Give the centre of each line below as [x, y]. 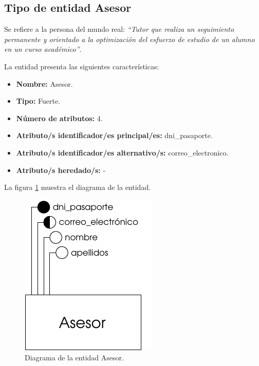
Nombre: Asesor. [44, 83]
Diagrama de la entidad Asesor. [74, 358]
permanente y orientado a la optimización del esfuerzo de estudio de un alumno [129, 39]
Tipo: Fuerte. [38, 101]
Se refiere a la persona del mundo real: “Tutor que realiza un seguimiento [119, 29]
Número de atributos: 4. [59, 118]
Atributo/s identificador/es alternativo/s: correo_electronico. [122, 152]
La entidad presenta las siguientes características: [82, 66]
